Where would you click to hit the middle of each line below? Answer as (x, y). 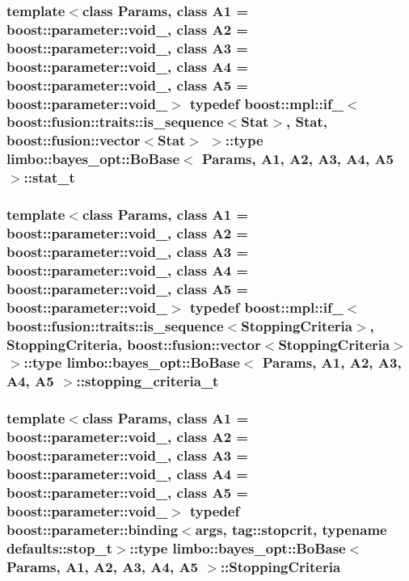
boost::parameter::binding (93, 529)
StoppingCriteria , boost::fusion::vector (134, 344)
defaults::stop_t (59, 547)
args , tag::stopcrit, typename (291, 529)
